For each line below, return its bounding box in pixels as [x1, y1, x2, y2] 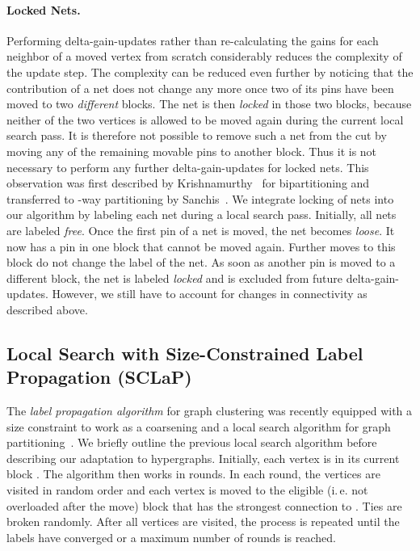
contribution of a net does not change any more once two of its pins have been [6, 79, 394, 96]
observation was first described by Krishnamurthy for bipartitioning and [6, 175, 370, 191]
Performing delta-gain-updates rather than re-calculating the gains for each [6, 32, 379, 48]
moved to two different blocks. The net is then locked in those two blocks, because [6, 95, 412, 112]
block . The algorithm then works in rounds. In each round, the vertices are [6, 465, 380, 482]
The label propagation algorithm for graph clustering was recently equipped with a [6, 402, 413, 419]
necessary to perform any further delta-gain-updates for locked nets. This [6, 158, 369, 175]
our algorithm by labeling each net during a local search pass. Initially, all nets [6, 206, 397, 223]
